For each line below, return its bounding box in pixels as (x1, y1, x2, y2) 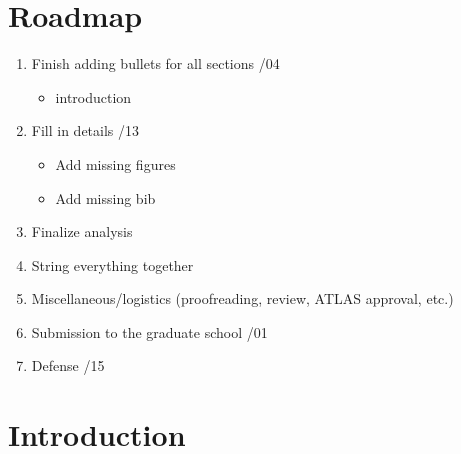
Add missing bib (55, 187, 156, 208)
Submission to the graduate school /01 (31, 321, 268, 342)
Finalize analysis (31, 221, 133, 242)
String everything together (31, 254, 194, 275)
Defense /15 (31, 355, 105, 376)
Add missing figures (55, 153, 176, 174)
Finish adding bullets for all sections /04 (31, 53, 280, 74)
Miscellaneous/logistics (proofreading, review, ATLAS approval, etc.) (31, 288, 454, 309)
